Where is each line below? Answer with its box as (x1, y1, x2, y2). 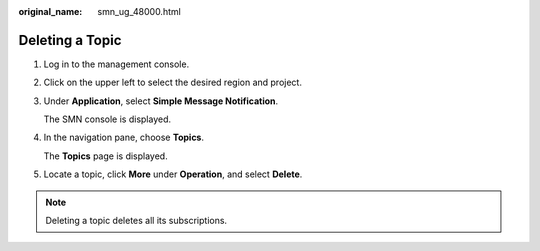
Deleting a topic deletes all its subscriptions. (45, 215, 228, 227)
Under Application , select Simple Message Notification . (43, 95, 279, 107)
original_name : (18, 6, 83, 17)
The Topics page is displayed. (43, 150, 169, 162)
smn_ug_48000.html (97, 6, 182, 17)
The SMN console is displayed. (43, 113, 172, 125)
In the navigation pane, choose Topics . (43, 131, 205, 144)
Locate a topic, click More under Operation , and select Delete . (43, 168, 303, 180)
